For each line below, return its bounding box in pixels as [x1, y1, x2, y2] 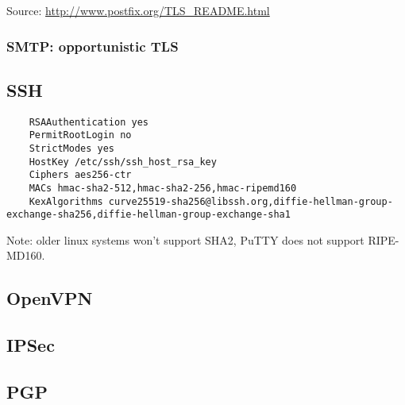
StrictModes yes [29, 142, 115, 154]
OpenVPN [6, 286, 93, 310]
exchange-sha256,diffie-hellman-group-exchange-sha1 [6, 209, 291, 221]
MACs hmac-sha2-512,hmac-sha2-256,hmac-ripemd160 [29, 182, 297, 194]
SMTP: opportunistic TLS [6, 36, 179, 56]
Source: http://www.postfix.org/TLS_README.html [6, 2, 270, 18]
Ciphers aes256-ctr [29, 169, 132, 181]
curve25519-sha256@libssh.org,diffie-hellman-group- [108, 195, 393, 207]
